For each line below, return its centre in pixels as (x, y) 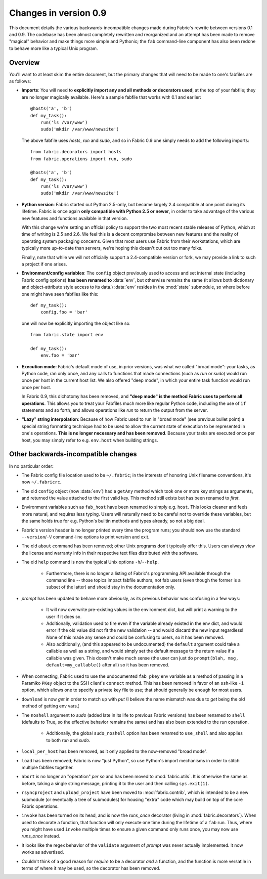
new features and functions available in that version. (75, 218)
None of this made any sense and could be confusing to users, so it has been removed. (135, 637)
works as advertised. (43, 852)
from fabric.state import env (67, 335)
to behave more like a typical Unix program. (54, 48)
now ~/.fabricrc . (42, 482)
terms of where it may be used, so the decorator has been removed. (91, 868)
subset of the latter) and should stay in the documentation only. (111, 587)
